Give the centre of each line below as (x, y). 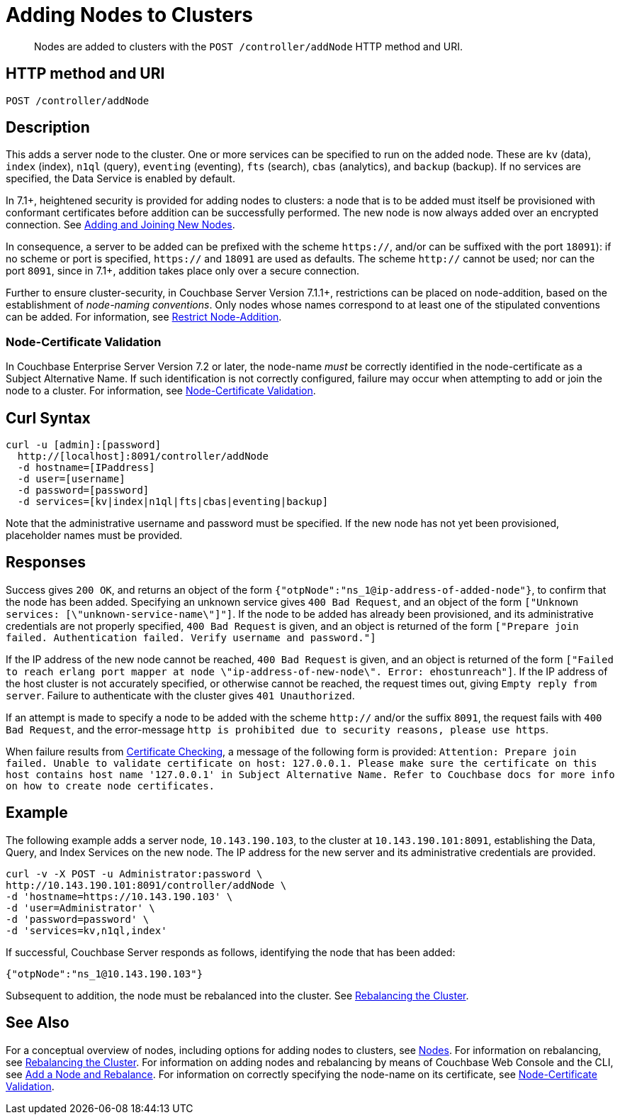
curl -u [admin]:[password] (84, 445)
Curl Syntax (48, 418)
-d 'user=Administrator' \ (80, 908)
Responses (46, 562)
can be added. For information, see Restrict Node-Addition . (144, 317)
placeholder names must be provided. (94, 536)
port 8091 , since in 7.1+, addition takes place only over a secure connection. (183, 271)
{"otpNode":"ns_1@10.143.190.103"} (105, 974)
